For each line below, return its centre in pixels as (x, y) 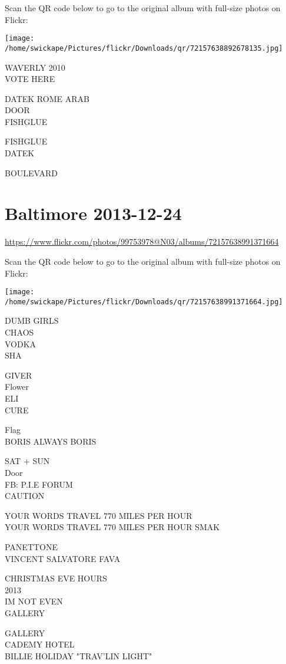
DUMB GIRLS (32, 321)
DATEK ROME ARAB (47, 98)
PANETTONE (31, 546)
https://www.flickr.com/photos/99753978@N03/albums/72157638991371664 (142, 241)
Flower (17, 387)
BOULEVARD (31, 172)
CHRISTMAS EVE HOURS (56, 578)
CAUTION (25, 496)
